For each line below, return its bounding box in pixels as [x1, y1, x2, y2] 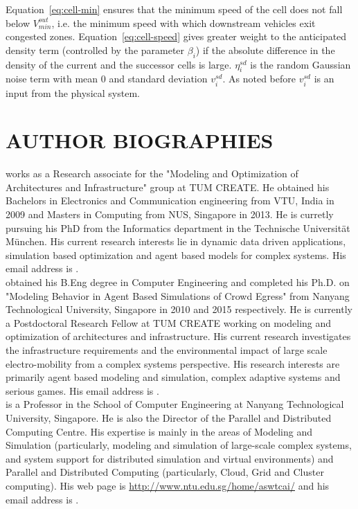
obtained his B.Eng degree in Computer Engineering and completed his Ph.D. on [6, 275, 350, 289]
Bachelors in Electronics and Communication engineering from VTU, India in [6, 193, 334, 208]
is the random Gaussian [250, 57, 351, 71]
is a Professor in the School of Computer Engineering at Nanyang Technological [6, 397, 344, 411]
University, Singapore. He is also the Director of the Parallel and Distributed [6, 410, 332, 425]
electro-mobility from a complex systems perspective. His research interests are [6, 356, 340, 370]
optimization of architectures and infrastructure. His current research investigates [6, 329, 351, 343]
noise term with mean [6, 71, 98, 86]
